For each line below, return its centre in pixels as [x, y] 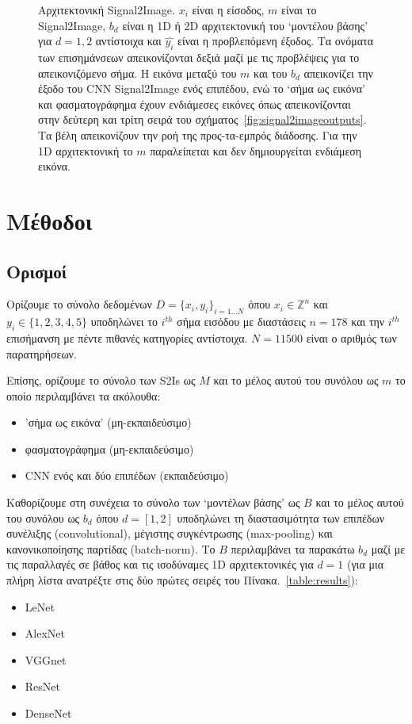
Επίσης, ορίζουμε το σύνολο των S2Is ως [101, 380]
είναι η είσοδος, [228, 10]
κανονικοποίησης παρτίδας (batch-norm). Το [111, 548]
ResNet [42, 686]
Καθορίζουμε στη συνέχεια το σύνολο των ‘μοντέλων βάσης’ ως [153, 502]
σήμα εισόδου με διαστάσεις [241, 322]
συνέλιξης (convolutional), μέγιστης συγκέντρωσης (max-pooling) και [170, 533]
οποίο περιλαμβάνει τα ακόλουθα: [84, 395]
